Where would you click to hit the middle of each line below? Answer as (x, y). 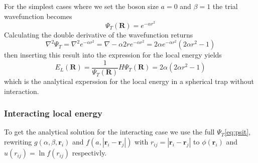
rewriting (18, 142)
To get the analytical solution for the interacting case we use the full (109, 132)
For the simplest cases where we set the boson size (81, 6)
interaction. (22, 91)
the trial (225, 6)
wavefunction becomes (38, 16)
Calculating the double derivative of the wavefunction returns (99, 34)
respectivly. (89, 153)
